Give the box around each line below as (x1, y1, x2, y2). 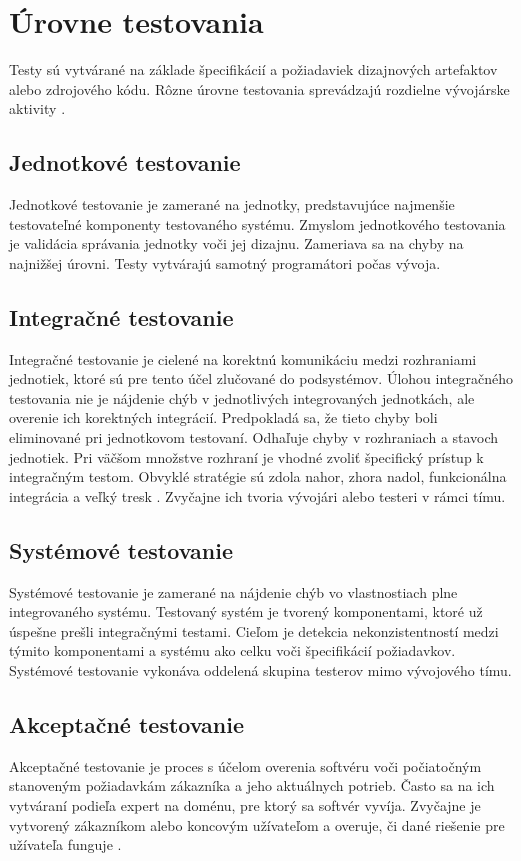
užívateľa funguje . (9, 834, 122, 855)
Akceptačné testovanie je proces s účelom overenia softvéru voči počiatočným (9, 755, 482, 776)
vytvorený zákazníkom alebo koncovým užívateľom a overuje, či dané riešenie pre (9, 814, 505, 835)
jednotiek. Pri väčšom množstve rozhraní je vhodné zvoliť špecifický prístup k (9, 446, 484, 467)
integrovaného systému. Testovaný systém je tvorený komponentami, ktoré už (9, 601, 483, 622)
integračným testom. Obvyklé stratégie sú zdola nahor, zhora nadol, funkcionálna (9, 466, 507, 487)
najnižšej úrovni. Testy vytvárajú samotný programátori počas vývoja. (9, 252, 441, 273)
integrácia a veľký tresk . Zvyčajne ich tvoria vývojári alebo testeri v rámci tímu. (9, 485, 506, 506)
